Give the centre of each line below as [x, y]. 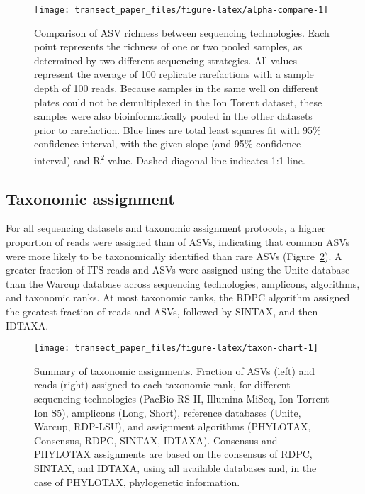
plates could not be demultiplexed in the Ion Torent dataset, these [178, 102]
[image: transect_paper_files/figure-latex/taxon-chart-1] [176, 348]
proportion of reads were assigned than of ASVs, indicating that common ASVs [178, 242]
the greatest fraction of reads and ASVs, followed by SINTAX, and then [162, 311]
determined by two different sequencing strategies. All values [165, 60]
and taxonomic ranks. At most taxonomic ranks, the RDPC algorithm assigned [178, 297]
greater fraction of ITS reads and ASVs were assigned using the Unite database [178, 270]
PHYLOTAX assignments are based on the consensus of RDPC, [173, 454]
